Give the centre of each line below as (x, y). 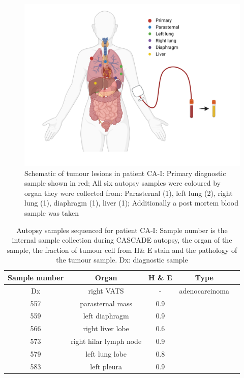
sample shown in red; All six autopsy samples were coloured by (123, 183)
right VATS (106, 290)
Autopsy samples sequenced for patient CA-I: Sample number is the (122, 230)
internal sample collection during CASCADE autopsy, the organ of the (122, 240)
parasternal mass (106, 303)
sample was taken (52, 212)
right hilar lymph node (106, 341)
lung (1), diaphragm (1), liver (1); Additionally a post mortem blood (132, 203)
